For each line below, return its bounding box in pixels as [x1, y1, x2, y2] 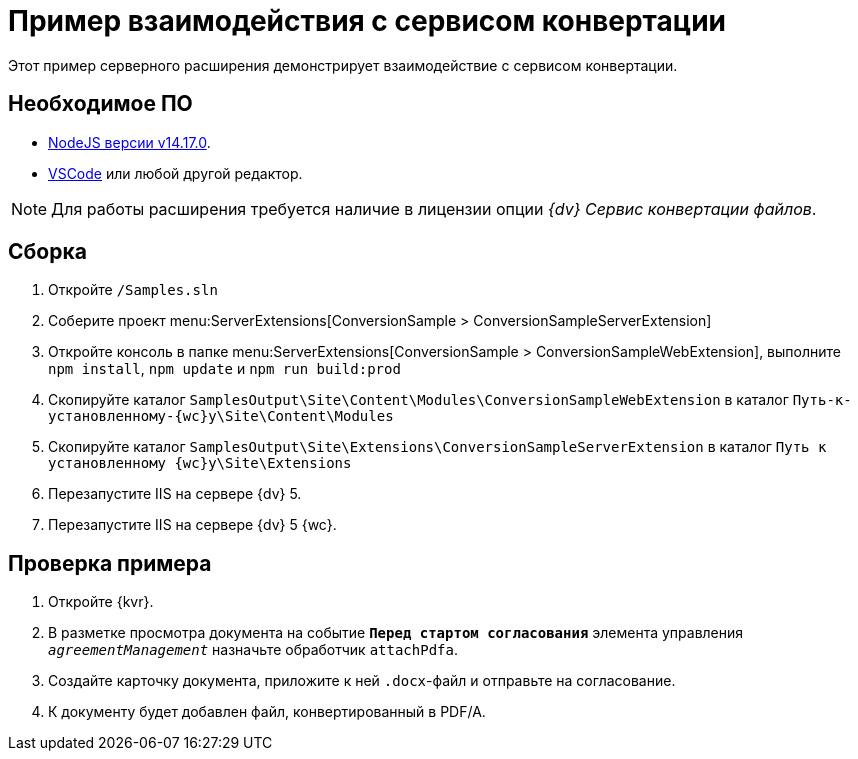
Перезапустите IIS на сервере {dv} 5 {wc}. [48, 516, 337, 534]
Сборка [8, 239, 87, 265]
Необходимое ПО [8, 91, 193, 117]
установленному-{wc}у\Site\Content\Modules [48, 408, 394, 425]
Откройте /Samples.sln [48, 281, 218, 299]
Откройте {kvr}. [48, 593, 154, 611]
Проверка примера [8, 550, 212, 576]
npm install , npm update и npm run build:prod [48, 360, 401, 378]
